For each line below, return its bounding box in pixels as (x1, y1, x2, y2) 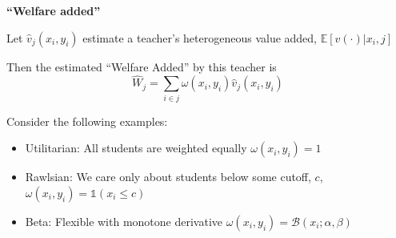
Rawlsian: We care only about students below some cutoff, (25, 168, 311, 185)
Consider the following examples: (6, 112, 168, 129)
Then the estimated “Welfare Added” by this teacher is (6, 58, 277, 75)
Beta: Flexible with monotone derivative (25, 212, 222, 229)
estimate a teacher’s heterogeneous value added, (82, 29, 318, 46)
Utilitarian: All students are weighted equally (25, 139, 247, 156)
